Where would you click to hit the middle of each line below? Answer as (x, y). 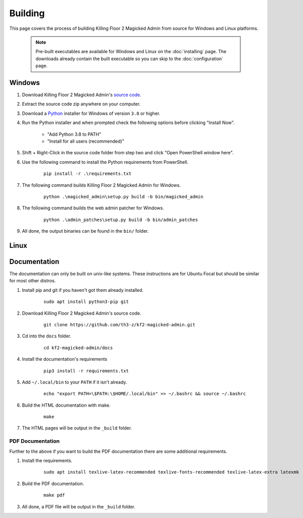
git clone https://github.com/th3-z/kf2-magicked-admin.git (119, 325)
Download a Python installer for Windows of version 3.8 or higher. (91, 113)
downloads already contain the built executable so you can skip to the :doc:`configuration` (130, 59)
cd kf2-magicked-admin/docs (78, 348)
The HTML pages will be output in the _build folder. (77, 428)
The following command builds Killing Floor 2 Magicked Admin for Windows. (102, 185)
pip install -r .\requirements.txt (88, 174)
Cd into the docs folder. (47, 336)
